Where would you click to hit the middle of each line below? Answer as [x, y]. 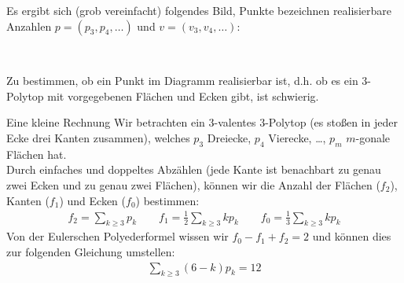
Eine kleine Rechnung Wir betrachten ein [106, 122]
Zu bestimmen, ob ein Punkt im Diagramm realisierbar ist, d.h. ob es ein [182, 81]
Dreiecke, [229, 137]
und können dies [352, 236]
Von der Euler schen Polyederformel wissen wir [118, 236]
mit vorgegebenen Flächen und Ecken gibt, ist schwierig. [183, 96]
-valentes [235, 122]
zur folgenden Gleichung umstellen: [91, 252]
